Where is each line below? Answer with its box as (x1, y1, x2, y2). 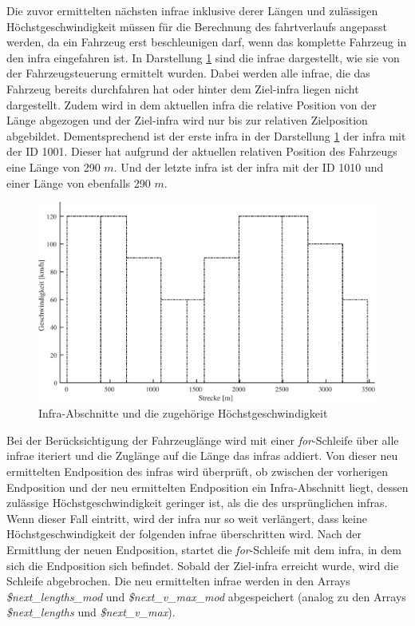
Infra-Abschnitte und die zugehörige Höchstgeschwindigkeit (38, 405, 328, 422)
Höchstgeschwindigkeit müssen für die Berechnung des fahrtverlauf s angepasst (6, 18, 387, 34)
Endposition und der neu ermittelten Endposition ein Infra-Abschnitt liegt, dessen (6, 478, 409, 495)
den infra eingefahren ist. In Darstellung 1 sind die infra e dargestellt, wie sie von (6, 49, 400, 65)
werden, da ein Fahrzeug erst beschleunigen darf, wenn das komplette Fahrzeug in (6, 34, 407, 50)
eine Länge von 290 (6, 158, 101, 175)
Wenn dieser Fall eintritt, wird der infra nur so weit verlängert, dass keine (6, 509, 367, 526)
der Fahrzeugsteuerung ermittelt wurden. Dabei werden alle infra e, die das (6, 65, 370, 81)
